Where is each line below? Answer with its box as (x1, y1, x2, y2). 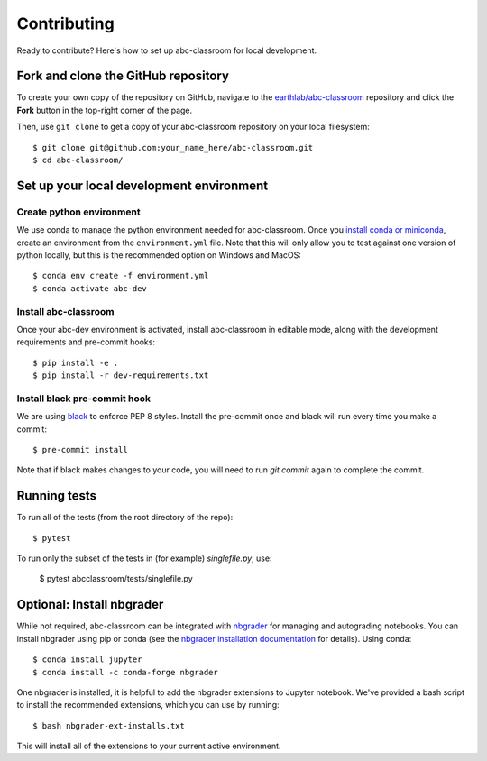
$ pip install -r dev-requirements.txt (32, 371, 209, 380)
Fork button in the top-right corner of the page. (16, 105, 193, 115)
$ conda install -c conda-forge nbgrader (32, 667, 218, 677)
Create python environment (16, 206, 141, 218)
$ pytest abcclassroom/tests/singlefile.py (39, 573, 193, 584)
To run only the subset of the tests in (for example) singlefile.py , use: (16, 553, 272, 564)
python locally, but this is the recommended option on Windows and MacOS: (16, 249, 302, 261)
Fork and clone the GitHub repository (16, 69, 230, 84)
